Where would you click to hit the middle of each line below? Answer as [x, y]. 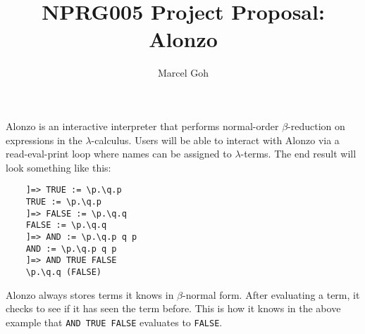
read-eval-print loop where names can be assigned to [119, 154]
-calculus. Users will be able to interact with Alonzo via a [215, 140]
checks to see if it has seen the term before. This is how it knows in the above [173, 308]
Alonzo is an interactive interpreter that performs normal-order [142, 126]
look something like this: [58, 167]
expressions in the [44, 140]
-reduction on [316, 126]
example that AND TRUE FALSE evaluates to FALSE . [114, 322]
